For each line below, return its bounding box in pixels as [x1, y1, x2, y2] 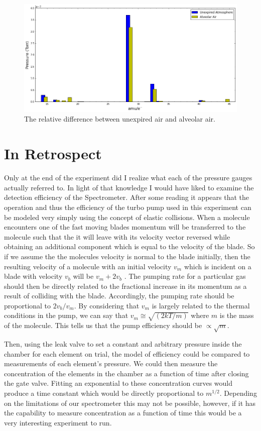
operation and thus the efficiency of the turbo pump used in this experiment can [4, 201, 251, 212]
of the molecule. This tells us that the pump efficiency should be [4, 320, 202, 331]
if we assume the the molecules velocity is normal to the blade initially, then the [4, 251, 250, 261]
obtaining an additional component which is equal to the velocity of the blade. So [4, 241, 255, 252]
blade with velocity [4, 271, 63, 281]
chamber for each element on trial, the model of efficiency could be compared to [4, 348, 250, 359]
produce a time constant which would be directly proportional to [4, 387, 204, 398]
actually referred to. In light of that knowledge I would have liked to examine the [4, 182, 254, 192]
